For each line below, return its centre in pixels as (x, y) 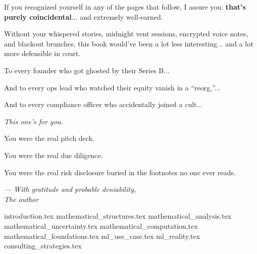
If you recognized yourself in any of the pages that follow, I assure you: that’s (125, 7)
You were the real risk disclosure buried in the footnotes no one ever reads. (120, 172)
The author (21, 199)
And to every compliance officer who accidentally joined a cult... (104, 104)
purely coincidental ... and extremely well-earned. (84, 16)
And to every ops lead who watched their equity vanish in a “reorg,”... (112, 87)
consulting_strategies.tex (43, 246)
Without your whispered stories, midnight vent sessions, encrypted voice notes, (126, 34)
